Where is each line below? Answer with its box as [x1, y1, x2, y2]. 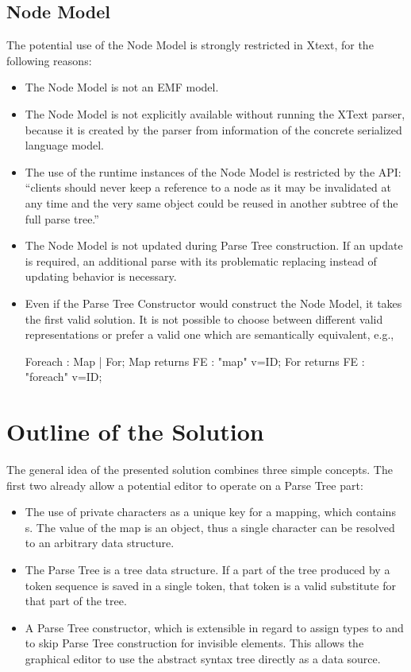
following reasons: [6, 52, 92, 68]
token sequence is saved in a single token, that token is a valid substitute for [25, 577, 397, 593]
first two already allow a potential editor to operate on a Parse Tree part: [6, 476, 363, 493]
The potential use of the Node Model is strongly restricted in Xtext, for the [6, 37, 374, 53]
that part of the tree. [25, 592, 127, 609]
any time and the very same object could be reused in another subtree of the [25, 194, 398, 211]
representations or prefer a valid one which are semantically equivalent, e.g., [25, 326, 394, 343]
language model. [25, 137, 104, 153]
